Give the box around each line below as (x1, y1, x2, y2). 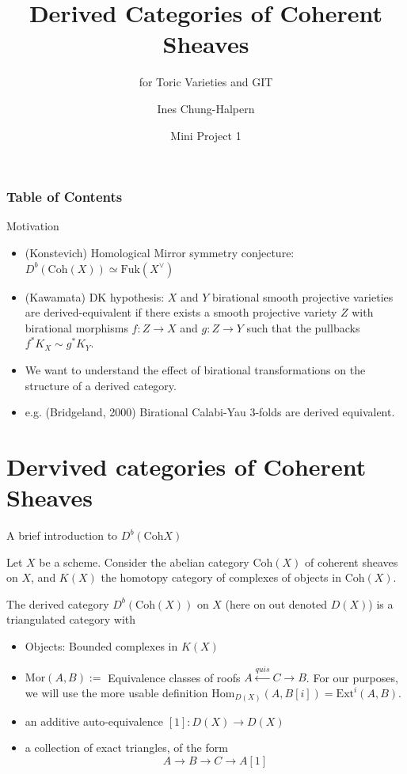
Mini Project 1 (170, 127, 242, 143)
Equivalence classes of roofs (108, 669, 241, 685)
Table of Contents (6, 187, 123, 207)
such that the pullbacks (246, 319, 360, 336)
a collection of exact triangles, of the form (25, 739, 228, 756)
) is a (368, 595, 394, 612)
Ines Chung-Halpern (157, 100, 255, 116)
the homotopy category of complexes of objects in (101, 569, 341, 586)
